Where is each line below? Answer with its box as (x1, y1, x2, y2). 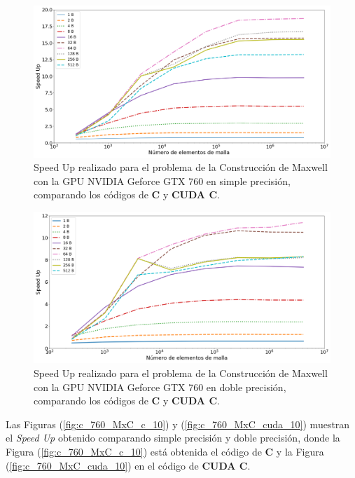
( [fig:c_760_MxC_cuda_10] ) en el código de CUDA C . (6, 458, 251, 472)
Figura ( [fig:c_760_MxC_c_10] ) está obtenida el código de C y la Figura (6, 444, 324, 459)
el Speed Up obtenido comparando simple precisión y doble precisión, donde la (6, 430, 340, 445)
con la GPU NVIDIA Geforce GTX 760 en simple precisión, (34, 173, 291, 188)
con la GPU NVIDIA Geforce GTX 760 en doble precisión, (34, 379, 286, 394)
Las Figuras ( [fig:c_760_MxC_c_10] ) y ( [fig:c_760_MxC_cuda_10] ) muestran (6, 416, 350, 431)
